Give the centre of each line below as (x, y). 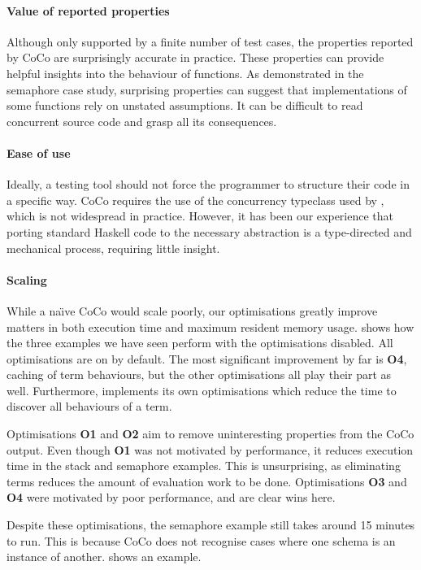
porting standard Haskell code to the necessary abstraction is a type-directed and (209, 231)
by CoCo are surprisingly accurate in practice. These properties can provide (195, 57)
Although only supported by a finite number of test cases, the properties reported (210, 41)
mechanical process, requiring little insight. (113, 248)
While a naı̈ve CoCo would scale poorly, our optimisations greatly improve (192, 310)
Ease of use (39, 152)
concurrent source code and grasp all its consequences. (142, 121)
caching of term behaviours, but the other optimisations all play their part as (199, 374)
